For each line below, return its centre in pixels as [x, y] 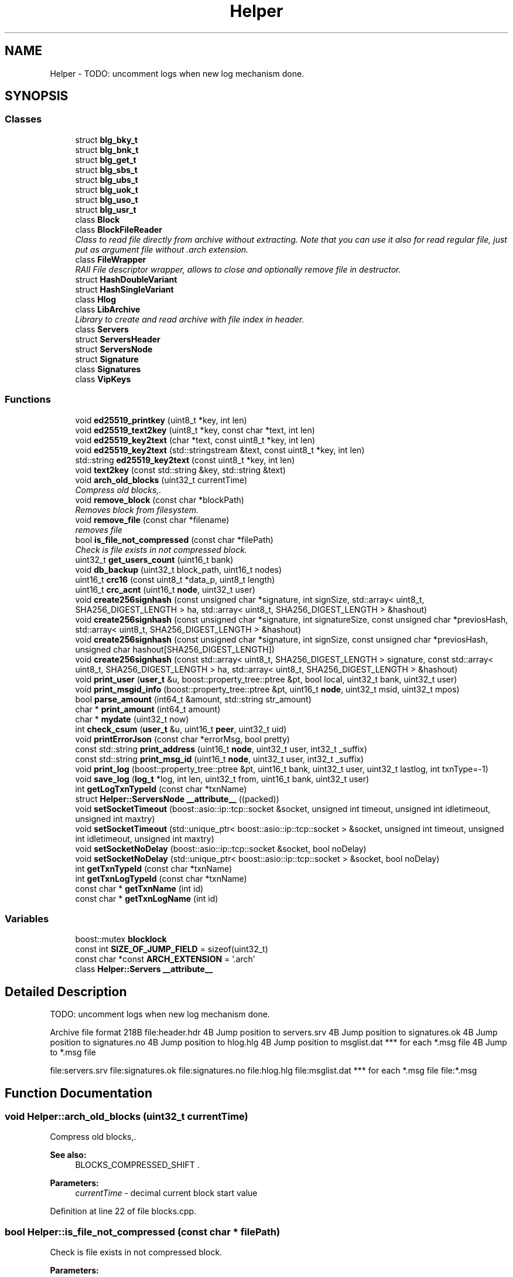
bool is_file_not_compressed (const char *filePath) [174, 539]
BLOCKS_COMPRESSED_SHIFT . [137, 1165]
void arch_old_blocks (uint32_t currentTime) [161, 480]
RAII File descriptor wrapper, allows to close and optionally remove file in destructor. [238, 269]
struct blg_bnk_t [107, 150]
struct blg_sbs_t [106, 169]
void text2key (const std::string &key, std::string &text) [180, 470]
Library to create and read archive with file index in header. [190, 319]
